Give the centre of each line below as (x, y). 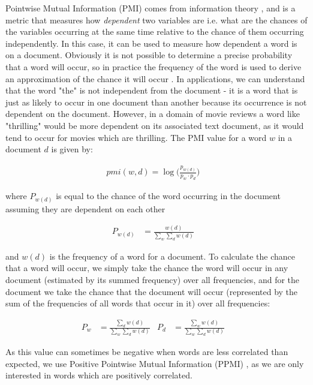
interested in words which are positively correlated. (99, 375)
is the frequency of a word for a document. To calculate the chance (172, 256)
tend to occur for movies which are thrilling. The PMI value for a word (136, 137)
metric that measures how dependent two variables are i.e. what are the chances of (156, 19)
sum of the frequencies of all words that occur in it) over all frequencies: (138, 303)
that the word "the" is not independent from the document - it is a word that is (152, 90)
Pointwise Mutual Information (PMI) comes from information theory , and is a (151, 8)
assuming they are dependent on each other (85, 208)
